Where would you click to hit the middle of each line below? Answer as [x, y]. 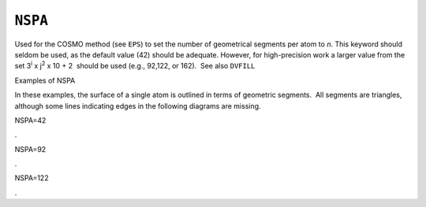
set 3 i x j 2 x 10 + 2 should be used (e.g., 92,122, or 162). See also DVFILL [135, 65]
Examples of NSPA [45, 80]
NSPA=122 [32, 178]
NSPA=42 [30, 120]
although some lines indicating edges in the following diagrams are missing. [138, 105]
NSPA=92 [30, 149]
